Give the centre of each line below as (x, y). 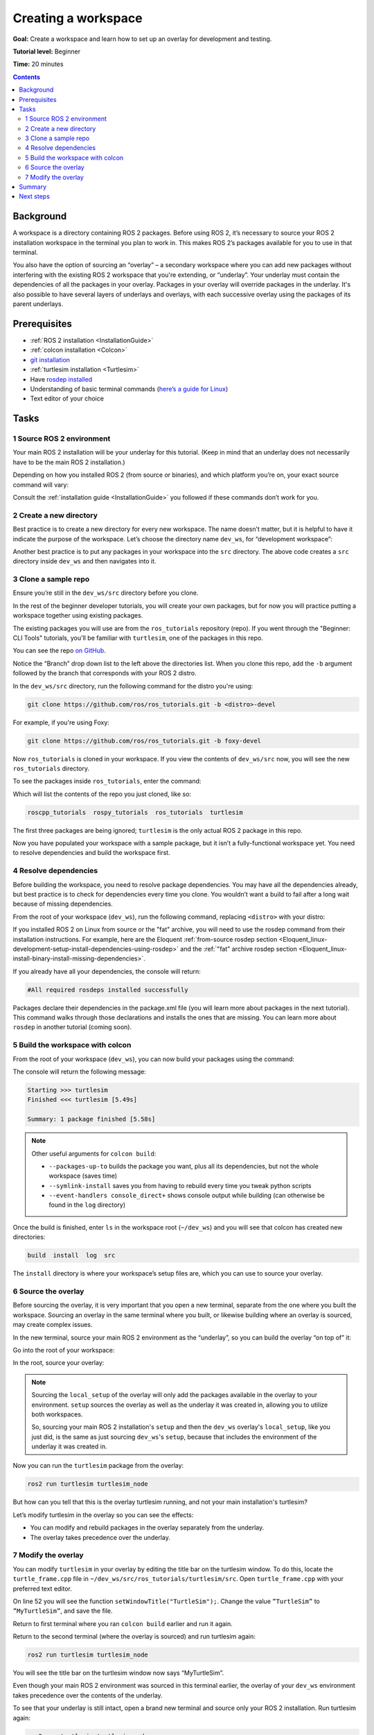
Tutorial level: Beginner (47, 51)
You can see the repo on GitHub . (60, 651)
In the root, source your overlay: (59, 1363)
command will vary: (41, 484)
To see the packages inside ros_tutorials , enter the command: (107, 781)
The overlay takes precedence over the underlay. (100, 1537)
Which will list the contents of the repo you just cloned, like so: (102, 794)
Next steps (34, 196)
